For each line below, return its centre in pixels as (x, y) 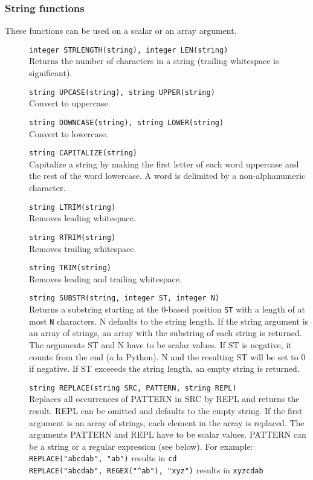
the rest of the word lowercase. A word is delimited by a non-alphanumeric (167, 176)
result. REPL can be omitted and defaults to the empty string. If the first (166, 410)
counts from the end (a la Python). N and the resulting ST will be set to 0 (167, 356)
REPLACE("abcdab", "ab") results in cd (103, 458)
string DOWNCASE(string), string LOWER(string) (127, 122)
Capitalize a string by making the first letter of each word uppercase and (164, 164)
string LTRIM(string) (73, 207)
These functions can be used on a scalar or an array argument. (121, 31)
